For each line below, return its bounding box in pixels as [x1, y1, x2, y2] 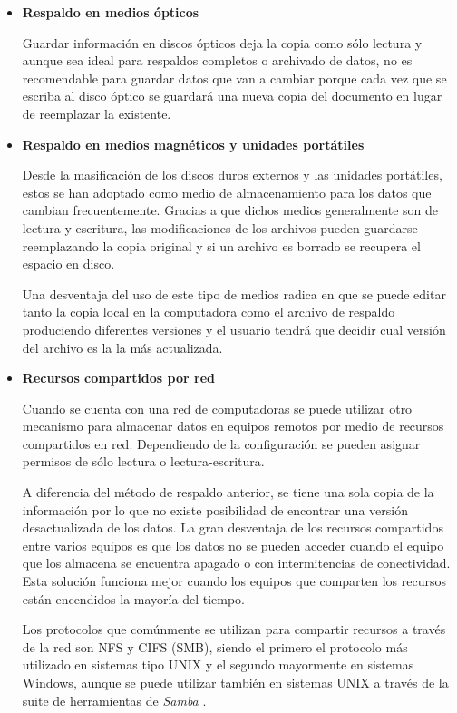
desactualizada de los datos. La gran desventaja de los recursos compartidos [22, 518, 443, 537]
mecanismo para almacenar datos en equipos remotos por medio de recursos [22, 416, 444, 435]
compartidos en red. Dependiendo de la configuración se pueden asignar [22, 434, 421, 453]
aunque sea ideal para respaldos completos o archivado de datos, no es [22, 51, 413, 70]
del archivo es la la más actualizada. [22, 337, 223, 356]
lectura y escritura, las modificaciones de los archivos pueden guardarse [22, 218, 418, 237]
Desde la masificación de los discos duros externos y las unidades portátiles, [22, 165, 442, 184]
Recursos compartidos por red [22, 368, 215, 387]
